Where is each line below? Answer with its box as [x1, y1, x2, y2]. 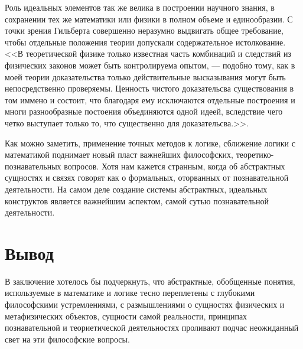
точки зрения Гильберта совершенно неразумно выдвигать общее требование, [5, 24, 284, 37]
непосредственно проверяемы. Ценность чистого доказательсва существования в [5, 82, 294, 94]
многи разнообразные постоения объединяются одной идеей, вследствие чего [5, 105, 283, 118]
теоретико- [236, 148, 274, 161]
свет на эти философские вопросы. [5, 332, 130, 345]
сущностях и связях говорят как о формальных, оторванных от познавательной [5, 171, 289, 184]
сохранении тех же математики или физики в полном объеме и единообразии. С [5, 12, 293, 25]
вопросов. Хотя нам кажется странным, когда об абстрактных [64, 159, 285, 172]
